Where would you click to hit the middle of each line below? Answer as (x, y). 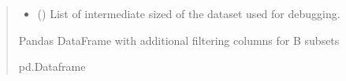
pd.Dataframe (52, 66)
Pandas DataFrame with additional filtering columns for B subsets (179, 40)
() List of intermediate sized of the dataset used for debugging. (189, 13)
